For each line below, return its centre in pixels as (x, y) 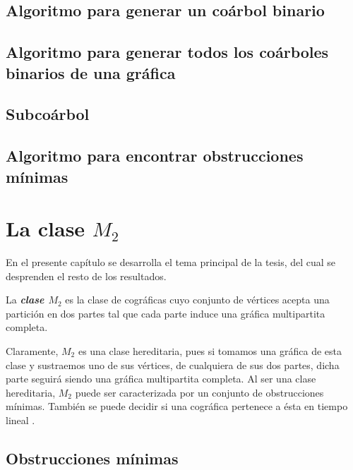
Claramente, (32, 351)
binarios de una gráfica (91, 72)
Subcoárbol (48, 114)
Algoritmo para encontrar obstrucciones (155, 156)
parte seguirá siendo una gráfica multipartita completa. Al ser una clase (161, 379)
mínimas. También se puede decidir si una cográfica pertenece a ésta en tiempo (177, 406)
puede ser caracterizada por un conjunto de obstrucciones (199, 392)
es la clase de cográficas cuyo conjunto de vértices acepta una (197, 300)
